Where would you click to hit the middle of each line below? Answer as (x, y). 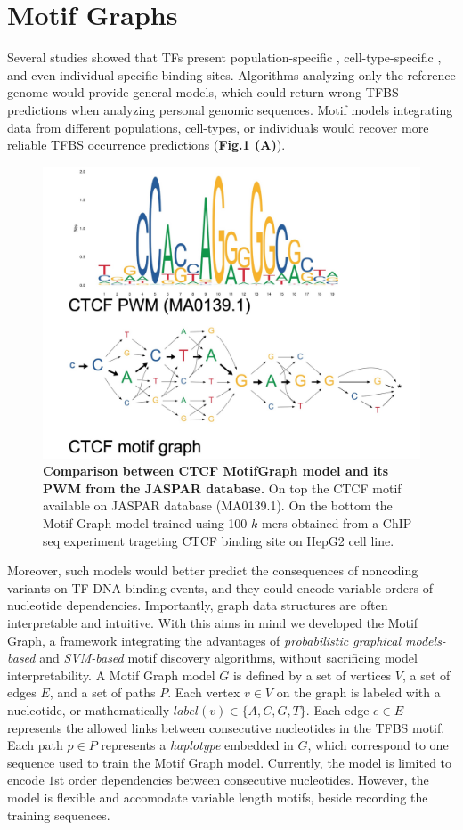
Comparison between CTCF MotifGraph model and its (216, 471)
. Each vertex (204, 692)
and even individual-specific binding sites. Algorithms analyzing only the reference (231, 74)
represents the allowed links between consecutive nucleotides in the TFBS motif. (226, 727)
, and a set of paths (102, 692)
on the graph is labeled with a (358, 692)
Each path (35, 745)
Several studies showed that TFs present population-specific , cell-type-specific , (224, 57)
